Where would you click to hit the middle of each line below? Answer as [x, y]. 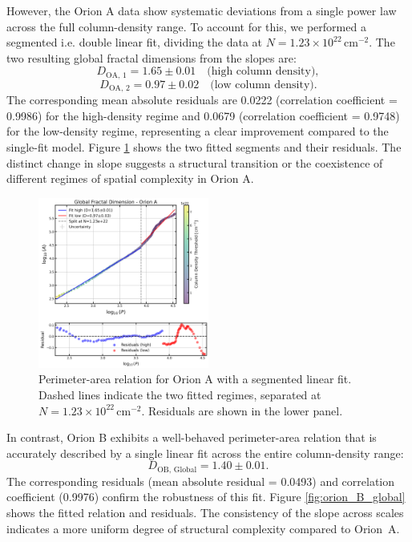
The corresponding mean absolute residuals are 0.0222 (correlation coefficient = [202, 100]
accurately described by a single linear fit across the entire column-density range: [205, 453]
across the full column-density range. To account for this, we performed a [186, 26]
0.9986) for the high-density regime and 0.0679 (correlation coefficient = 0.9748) [203, 115]
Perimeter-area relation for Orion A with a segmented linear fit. [195, 379]
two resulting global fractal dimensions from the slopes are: [151, 57]
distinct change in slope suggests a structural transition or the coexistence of [195, 162]
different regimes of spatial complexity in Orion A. [130, 178]
